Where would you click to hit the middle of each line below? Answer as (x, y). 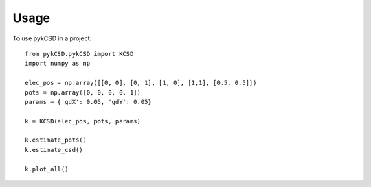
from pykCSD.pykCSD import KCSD (79, 54)
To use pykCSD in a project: (52, 38)
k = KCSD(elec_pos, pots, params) (83, 121)
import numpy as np (58, 64)
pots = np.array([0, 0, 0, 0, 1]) (83, 92)
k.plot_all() (47, 169)
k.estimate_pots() (56, 140)
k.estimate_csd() (54, 150)
